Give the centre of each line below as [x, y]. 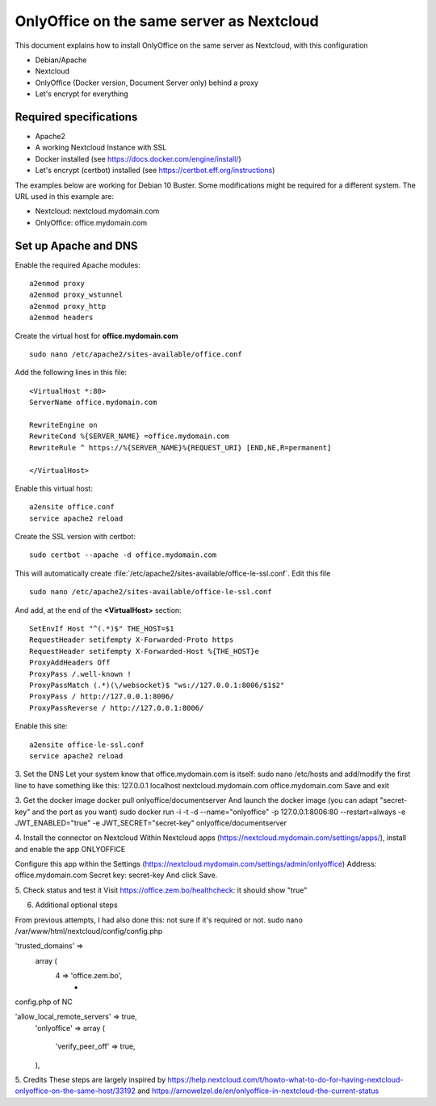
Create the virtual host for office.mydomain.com [96, 336]
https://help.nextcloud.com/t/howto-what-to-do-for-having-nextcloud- [285, 1079]
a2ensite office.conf [72, 507]
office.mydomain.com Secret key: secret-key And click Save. [116, 875]
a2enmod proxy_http [68, 306]
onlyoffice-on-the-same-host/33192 [75, 1091]
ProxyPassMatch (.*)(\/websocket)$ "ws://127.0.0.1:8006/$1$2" [157, 685]
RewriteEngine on [63, 425]
